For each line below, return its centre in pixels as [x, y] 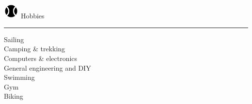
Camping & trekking [35, 49]
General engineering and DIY [47, 67]
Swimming [19, 77]
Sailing [14, 39]
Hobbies [32, 16]
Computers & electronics [41, 58]
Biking [14, 96]
